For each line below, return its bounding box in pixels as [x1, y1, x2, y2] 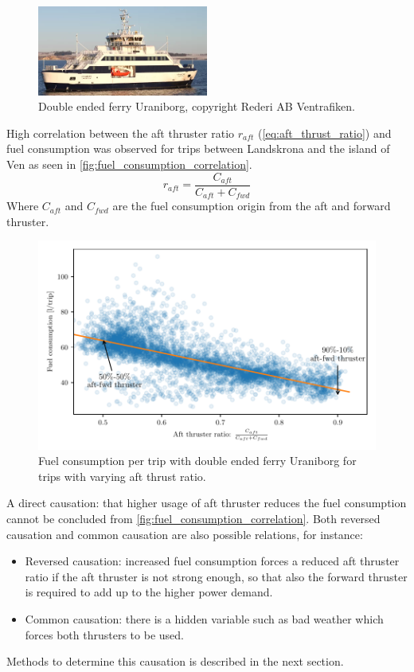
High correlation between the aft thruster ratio [6, 124, 235, 141]
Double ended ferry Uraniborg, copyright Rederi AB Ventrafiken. [38, 98, 355, 115]
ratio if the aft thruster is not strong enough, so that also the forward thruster [25, 568, 408, 584]
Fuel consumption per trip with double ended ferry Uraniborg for [38, 452, 357, 469]
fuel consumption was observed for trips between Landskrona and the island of [6, 140, 390, 157]
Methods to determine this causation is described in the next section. [6, 653, 344, 670]
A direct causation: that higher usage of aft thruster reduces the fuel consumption [6, 494, 407, 511]
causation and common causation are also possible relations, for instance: [6, 525, 363, 542]
